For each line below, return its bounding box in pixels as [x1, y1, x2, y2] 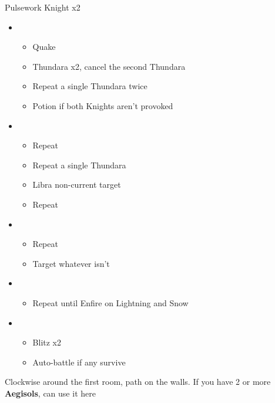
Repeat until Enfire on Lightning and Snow [32, 296, 189, 309]
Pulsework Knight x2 [5, 1, 81, 13]
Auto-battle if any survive [32, 355, 126, 368]
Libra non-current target [32, 178, 121, 191]
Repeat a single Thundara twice [32, 80, 147, 92]
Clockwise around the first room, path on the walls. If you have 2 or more [5, 375, 271, 388]
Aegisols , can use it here [5, 387, 96, 399]
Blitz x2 [32, 336, 62, 348]
